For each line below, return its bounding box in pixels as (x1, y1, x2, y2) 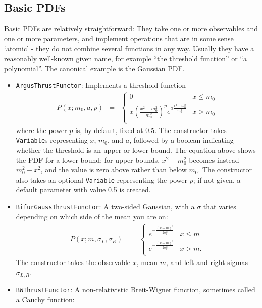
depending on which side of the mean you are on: (16, 211, 168, 222)
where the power (16, 124, 67, 135)
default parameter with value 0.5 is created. (16, 184, 151, 195)
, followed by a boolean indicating (129, 135, 234, 145)
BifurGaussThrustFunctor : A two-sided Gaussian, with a (16, 201, 195, 212)
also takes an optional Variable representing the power (16, 174, 187, 185)
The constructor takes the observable (16, 256, 131, 267)
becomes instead (189, 154, 239, 165)
